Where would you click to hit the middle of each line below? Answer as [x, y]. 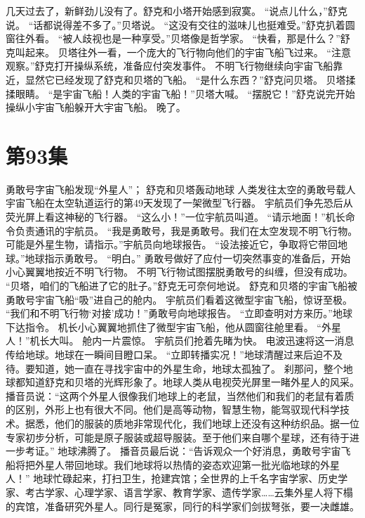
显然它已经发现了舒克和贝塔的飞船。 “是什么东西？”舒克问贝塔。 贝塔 [185, 79]
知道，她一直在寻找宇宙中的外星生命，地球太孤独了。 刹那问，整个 [189, 368]
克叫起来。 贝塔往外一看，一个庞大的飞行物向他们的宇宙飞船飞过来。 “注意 [178, 52]
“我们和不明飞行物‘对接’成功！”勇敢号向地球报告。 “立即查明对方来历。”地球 [179, 313]
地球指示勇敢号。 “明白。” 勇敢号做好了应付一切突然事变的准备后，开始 [188, 258]
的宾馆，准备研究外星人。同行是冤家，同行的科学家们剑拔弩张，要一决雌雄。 [182, 506]
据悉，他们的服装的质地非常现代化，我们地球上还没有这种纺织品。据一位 [192, 423]
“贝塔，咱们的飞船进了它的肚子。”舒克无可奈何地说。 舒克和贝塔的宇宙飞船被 [181, 286]
